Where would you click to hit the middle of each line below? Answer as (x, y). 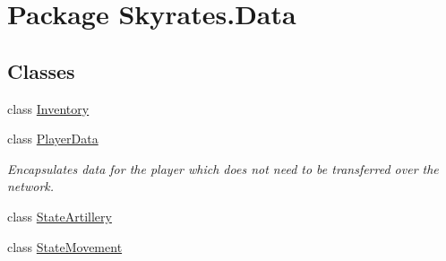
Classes (41, 70)
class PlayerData (53, 139)
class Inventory (48, 108)
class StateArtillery (60, 216)
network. (31, 186)
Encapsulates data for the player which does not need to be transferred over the (223, 168)
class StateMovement (65, 246)
